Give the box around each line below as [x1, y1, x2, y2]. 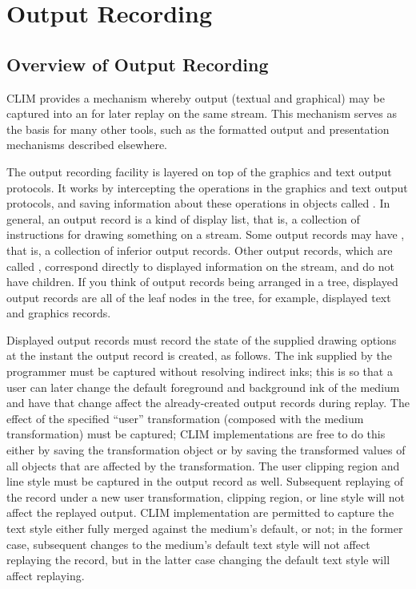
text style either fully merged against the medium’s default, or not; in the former [6, 520, 403, 537]
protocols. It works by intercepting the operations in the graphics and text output [6, 179, 408, 196]
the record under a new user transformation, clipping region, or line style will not [6, 488, 405, 505]
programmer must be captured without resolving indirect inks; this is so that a [6, 363, 393, 380]
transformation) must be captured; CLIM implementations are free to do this [6, 426, 386, 442]
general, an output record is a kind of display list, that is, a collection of [6, 210, 360, 227]
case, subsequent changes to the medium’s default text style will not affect [6, 535, 370, 552]
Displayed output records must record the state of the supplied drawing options [6, 331, 397, 348]
